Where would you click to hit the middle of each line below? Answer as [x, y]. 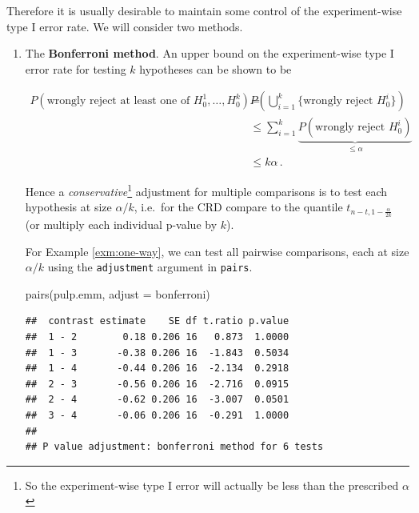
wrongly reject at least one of [118, 101]
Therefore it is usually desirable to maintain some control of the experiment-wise [204, 10]
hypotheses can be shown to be [215, 68]
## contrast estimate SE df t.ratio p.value [157, 321]
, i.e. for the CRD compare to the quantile [238, 207]
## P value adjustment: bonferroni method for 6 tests [174, 447]
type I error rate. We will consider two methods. [125, 26]
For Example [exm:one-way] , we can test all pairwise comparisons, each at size [217, 251]
